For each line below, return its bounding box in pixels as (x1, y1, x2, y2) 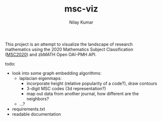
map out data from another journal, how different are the (26, 91, 139, 96)
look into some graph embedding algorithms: (12, 70, 102, 76)
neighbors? (26, 95, 49, 102)
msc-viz (64, 3, 98, 14)
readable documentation (12, 111, 61, 117)
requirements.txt (12, 106, 45, 112)
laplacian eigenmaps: (19, 75, 62, 81)
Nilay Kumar (69, 19, 93, 25)
